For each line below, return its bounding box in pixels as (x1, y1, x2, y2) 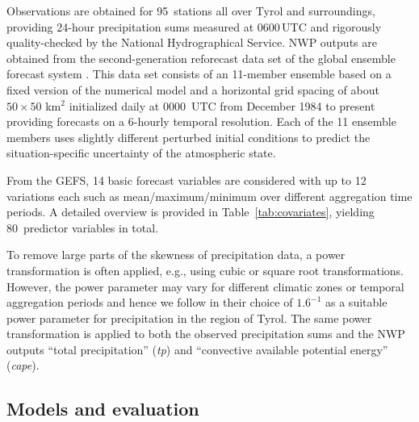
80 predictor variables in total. (6, 219, 159, 236)
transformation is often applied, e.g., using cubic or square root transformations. (6, 261, 404, 278)
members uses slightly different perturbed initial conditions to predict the (6, 128, 371, 145)
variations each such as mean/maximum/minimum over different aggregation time (6, 187, 413, 204)
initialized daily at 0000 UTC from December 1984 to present (69, 97, 375, 114)
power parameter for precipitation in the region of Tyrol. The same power (6, 309, 372, 326)
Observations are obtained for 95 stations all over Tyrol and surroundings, (6, 2, 375, 19)
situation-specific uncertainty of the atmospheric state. (6, 144, 276, 161)
